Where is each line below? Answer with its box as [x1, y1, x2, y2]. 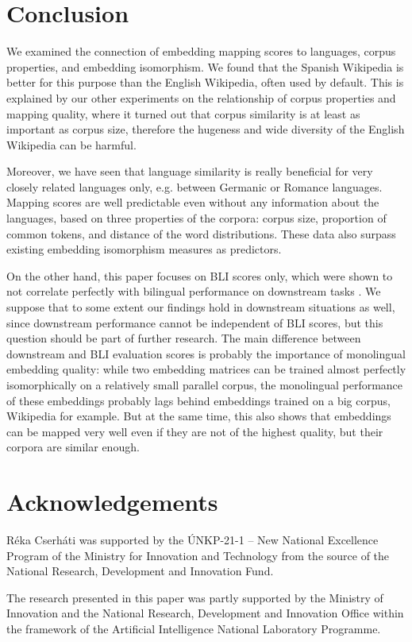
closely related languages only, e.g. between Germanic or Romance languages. [6, 178, 383, 195]
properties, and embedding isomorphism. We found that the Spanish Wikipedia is [6, 58, 404, 75]
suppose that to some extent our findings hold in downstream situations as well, [6, 299, 395, 315]
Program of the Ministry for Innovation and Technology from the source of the [6, 547, 390, 563]
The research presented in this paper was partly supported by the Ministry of [6, 589, 383, 605]
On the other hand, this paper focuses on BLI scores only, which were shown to [6, 267, 393, 284]
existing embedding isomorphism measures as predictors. [6, 241, 282, 257]
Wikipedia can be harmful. [6, 136, 137, 153]
